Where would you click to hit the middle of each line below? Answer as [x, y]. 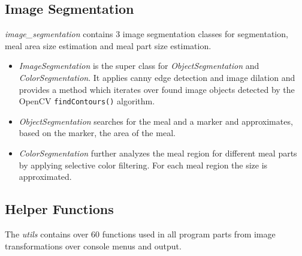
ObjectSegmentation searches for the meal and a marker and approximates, [156, 121]
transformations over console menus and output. [93, 246]
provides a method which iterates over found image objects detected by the [157, 89]
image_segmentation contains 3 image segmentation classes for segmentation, [147, 34]
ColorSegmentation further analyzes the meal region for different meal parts [158, 153]
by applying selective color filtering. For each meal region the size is [143, 165]
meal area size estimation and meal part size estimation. [108, 45]
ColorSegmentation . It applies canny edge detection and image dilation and [157, 77]
